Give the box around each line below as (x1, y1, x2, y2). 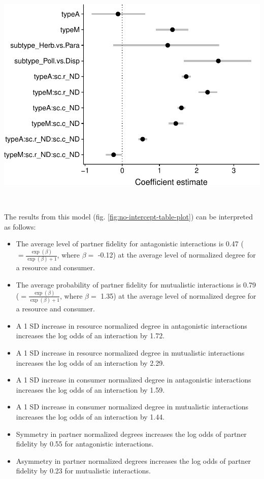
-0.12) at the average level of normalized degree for (97, 249, 256, 260)
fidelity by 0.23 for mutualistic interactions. (16, 465, 151, 476)
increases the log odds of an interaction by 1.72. (16, 330, 165, 341)
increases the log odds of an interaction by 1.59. (16, 384, 165, 395)
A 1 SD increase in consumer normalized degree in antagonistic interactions (16, 374, 251, 385)
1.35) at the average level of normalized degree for (101, 290, 256, 301)
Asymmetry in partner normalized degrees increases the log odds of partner (16, 455, 251, 466)
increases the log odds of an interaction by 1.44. (16, 411, 165, 422)
